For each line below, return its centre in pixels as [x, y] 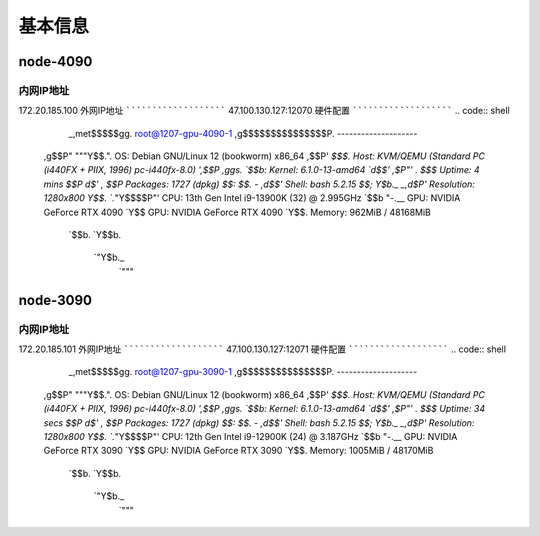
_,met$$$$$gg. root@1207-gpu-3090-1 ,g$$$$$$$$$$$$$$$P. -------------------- [243, 372]
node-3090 [55, 300]
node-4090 [55, 61]
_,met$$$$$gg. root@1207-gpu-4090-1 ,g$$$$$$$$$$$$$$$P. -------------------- [243, 133]
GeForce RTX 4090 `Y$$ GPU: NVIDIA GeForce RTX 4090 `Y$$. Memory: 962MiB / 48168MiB [237, 212]
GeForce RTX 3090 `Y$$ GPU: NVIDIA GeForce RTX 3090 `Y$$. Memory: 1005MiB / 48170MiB [238, 451]
